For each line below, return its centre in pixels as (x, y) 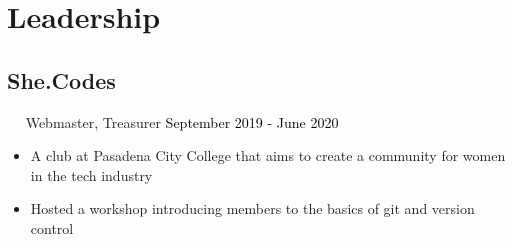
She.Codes (61, 79)
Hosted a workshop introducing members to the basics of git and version (252, 208)
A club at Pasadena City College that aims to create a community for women (268, 155)
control (52, 227)
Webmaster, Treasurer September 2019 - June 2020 (182, 121)
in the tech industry (91, 174)
